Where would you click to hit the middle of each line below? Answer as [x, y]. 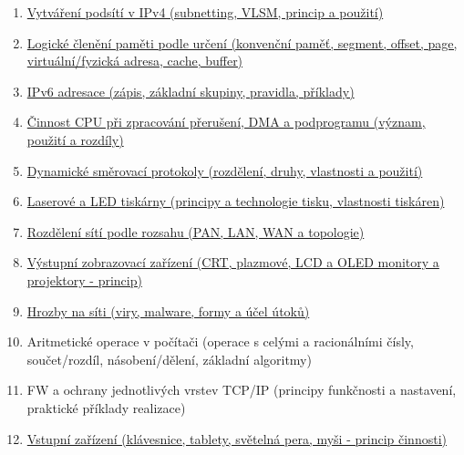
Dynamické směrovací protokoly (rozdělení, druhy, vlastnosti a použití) [225, 170]
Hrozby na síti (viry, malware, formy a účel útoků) [168, 310]
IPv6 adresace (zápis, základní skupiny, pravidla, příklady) [191, 91]
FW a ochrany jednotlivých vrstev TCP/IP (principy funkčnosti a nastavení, [242, 390]
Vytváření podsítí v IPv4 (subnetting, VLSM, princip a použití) [205, 12]
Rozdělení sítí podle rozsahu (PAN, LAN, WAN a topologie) [196, 231]
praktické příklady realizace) [106, 407]
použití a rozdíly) [75, 139]
